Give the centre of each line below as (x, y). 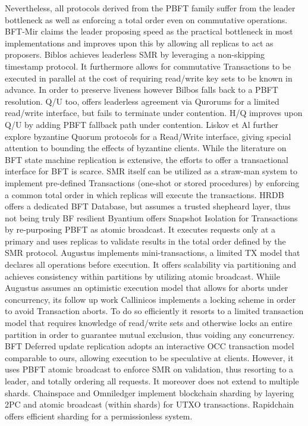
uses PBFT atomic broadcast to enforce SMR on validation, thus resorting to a (149, 369)
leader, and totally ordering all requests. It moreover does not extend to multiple (152, 381)
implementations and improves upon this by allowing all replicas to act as (139, 43)
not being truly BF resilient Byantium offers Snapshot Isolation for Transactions (151, 217)
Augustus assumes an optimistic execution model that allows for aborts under (147, 288)
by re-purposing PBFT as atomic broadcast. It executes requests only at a (140, 229)
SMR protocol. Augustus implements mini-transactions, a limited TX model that (153, 253)
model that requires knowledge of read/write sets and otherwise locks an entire (149, 323)
